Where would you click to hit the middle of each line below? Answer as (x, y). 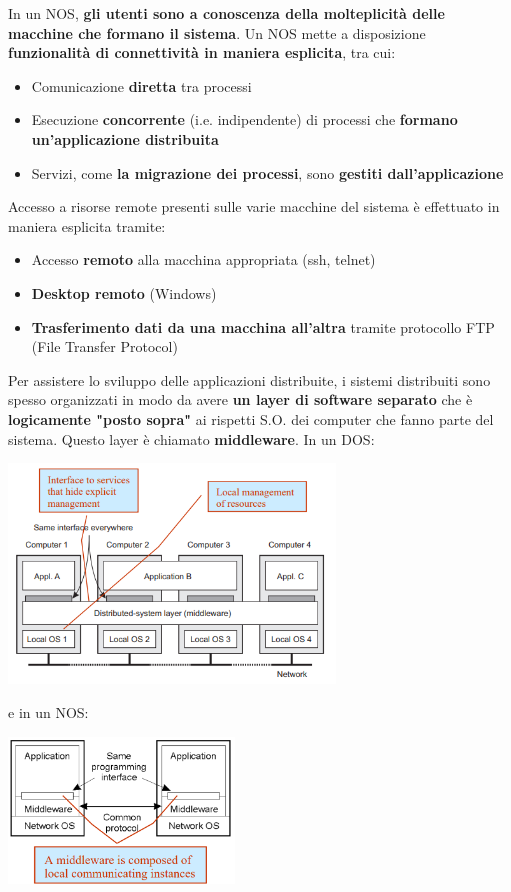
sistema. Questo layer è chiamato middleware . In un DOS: (191, 438)
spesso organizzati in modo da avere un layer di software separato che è (240, 399)
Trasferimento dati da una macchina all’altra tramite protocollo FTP (263, 326)
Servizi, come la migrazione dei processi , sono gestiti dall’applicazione (267, 172)
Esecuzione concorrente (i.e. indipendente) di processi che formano (244, 119)
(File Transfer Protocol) (104, 346)
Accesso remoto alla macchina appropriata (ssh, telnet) (203, 259)
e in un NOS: (48, 712)
